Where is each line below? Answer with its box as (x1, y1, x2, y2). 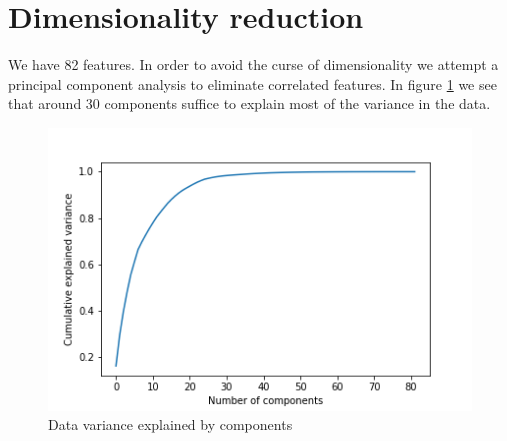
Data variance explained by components (48, 414, 293, 435)
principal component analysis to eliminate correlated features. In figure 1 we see (8, 73, 497, 94)
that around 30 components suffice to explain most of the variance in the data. (8, 93, 491, 114)
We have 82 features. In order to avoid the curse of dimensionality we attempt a (8, 54, 499, 75)
